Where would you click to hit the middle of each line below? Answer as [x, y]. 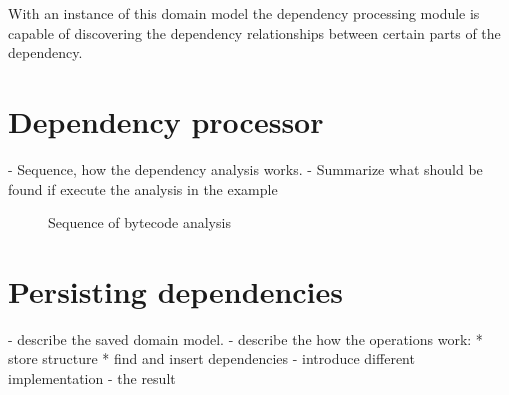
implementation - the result [92, 378]
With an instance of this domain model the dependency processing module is [244, 13]
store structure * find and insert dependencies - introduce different [211, 358]
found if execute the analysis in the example [143, 188]
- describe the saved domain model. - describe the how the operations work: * [245, 338]
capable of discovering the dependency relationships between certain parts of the [254, 32]
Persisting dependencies [175, 290]
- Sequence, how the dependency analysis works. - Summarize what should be [245, 168]
